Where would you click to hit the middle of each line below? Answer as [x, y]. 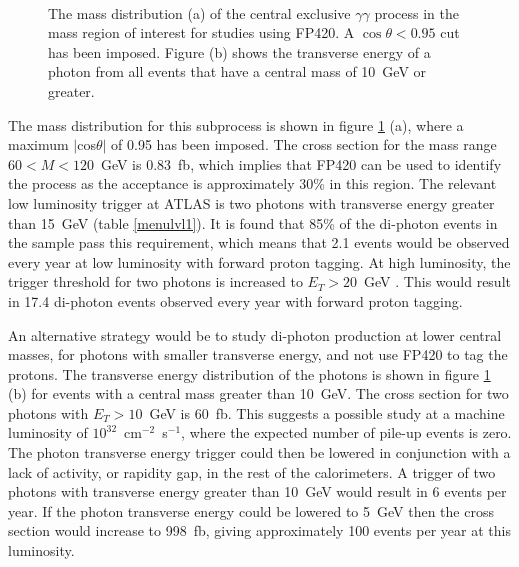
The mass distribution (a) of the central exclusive [199, 12]
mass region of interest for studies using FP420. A [201, 32]
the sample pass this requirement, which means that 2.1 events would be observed [259, 242]
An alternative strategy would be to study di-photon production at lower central [255, 334]
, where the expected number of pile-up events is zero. [346, 432]
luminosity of [48, 432]
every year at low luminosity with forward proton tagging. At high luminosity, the [259, 261]
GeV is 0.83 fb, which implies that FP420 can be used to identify [301, 163]
